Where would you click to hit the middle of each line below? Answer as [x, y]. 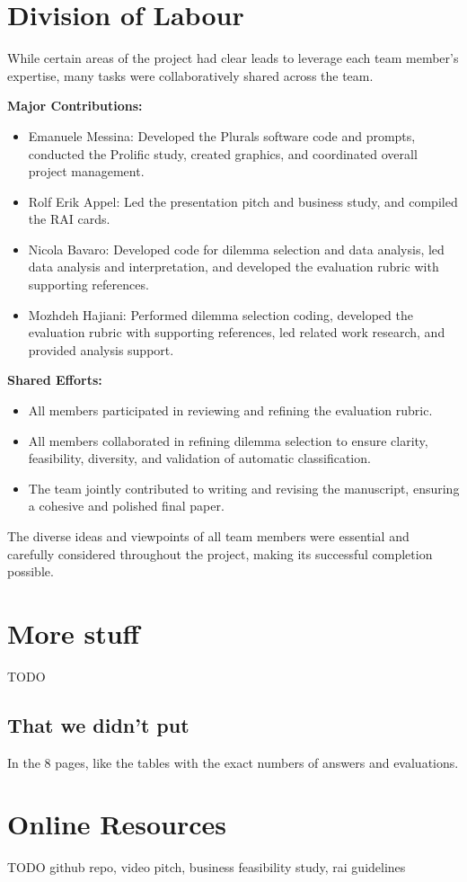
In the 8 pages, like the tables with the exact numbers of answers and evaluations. [233, 762]
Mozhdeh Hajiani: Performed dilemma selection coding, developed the [220, 314]
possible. [31, 571]
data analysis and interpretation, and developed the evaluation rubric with [233, 267]
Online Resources [117, 824]
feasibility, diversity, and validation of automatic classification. [199, 458]
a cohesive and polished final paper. [126, 506]
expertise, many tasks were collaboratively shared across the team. [190, 75]
